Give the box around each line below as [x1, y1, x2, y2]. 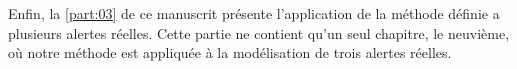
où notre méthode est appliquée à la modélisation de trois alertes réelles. [8, 42, 452, 63]
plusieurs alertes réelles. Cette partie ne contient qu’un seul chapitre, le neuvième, [8, 22, 510, 43]
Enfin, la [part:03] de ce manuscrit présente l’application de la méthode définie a [8, 3, 500, 23]
